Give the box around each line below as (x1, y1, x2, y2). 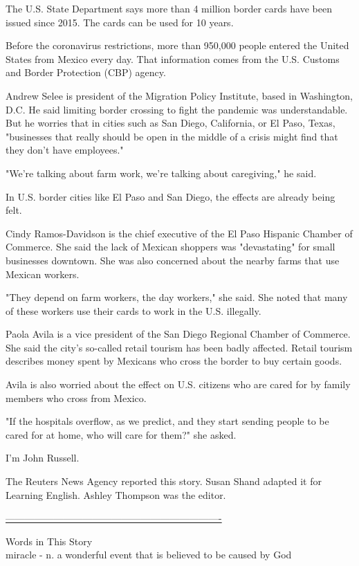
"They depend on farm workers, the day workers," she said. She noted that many (6, 290, 348, 304)
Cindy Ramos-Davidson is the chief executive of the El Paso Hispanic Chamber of (6, 226, 353, 240)
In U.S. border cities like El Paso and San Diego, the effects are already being (6, 189, 335, 203)
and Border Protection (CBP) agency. (6, 65, 166, 80)
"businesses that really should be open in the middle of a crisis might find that (6, 129, 338, 143)
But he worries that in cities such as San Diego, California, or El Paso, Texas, (6, 116, 335, 130)
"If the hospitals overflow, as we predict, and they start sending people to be (6, 414, 329, 428)
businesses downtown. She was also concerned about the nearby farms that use (6, 253, 340, 267)
